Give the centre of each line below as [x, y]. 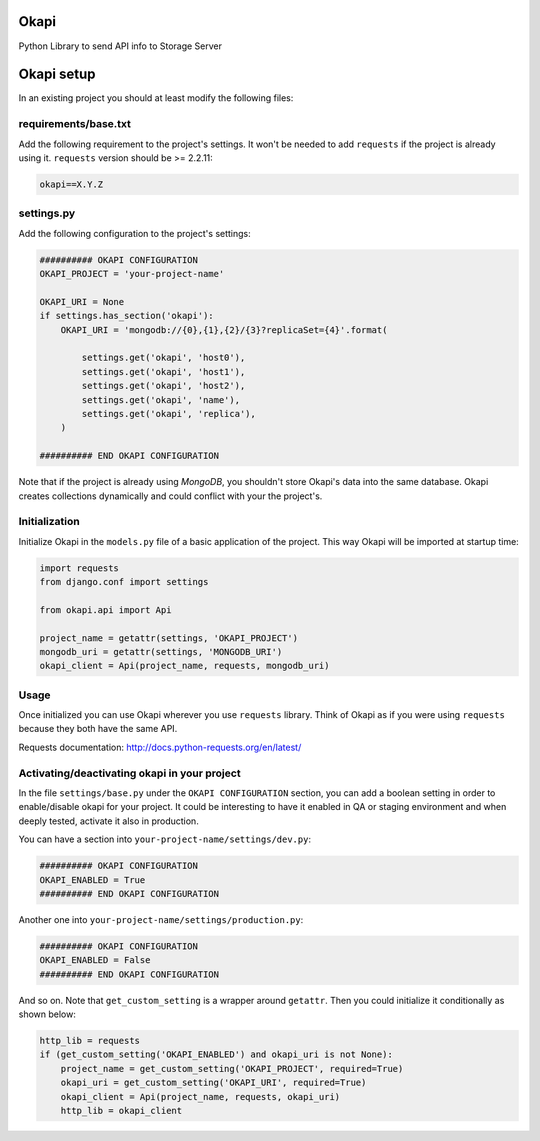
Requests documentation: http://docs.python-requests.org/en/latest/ [160, 747]
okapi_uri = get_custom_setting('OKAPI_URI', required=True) [213, 1083]
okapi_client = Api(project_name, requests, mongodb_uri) [184, 666]
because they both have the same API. [98, 729]
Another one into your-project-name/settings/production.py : [161, 919]
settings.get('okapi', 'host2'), [163, 386]
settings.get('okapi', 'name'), [160, 399]
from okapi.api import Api [105, 609]
